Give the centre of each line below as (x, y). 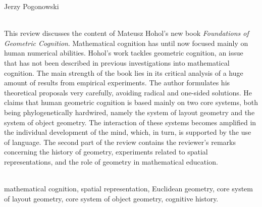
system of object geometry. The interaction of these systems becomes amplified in (130, 122)
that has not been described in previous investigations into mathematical (117, 62)
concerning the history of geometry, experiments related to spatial (106, 152)
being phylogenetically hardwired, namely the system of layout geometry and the (129, 112)
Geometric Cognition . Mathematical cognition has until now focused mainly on (126, 43)
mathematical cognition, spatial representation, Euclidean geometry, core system (128, 189)
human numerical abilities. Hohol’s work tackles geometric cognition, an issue (124, 53)
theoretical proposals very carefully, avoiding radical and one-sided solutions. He (128, 92)
